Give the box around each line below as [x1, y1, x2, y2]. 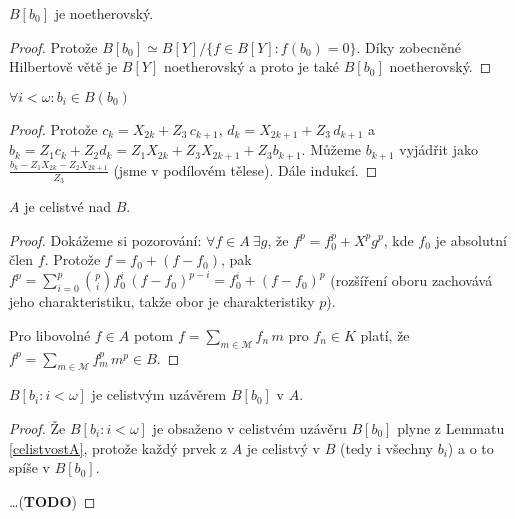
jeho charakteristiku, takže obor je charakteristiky [9, 291, 315, 312]
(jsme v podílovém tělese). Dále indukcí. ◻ [113, 159, 378, 180]
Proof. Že [9, 417, 66, 438]
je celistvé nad [24, 195, 111, 216]
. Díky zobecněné [356, 36, 461, 57]
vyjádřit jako [399, 139, 478, 160]
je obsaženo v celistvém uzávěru [152, 417, 347, 438]
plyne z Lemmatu [397, 417, 505, 438]
